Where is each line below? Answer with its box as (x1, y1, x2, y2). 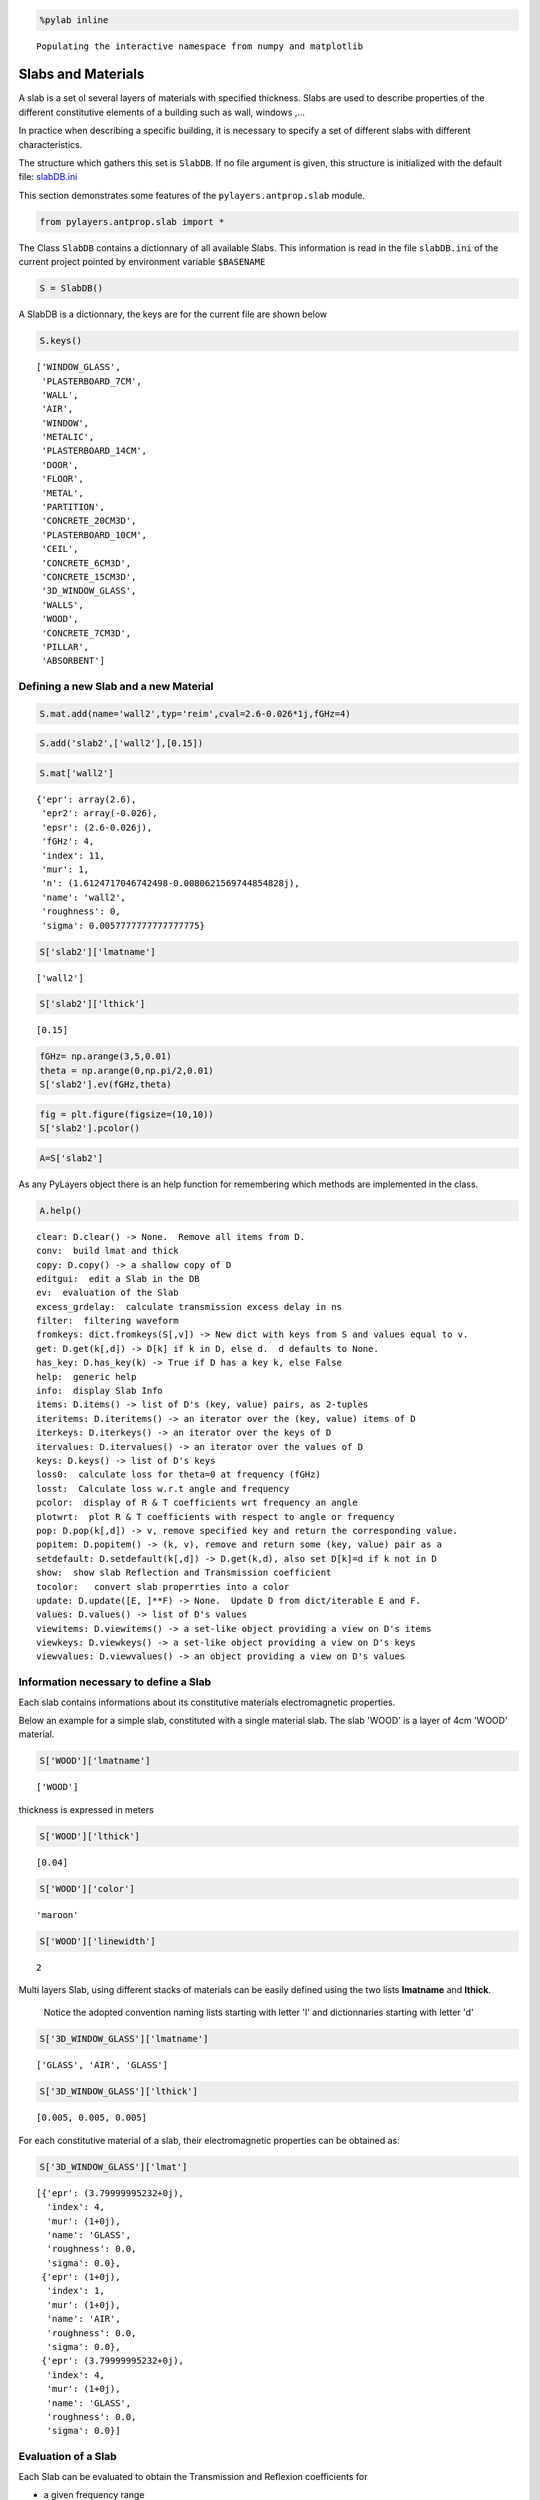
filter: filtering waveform (36, 1315, 179, 1327)
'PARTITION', (41, 501, 105, 513)
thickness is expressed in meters (18, 1803, 154, 1815)
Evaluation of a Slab (18, 2450, 117, 2464)
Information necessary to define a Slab (18, 1675, 212, 1689)
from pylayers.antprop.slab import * (39, 216, 225, 227)
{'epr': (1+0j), (41, 2271, 121, 2283)
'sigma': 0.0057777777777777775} (41, 920, 205, 931)
